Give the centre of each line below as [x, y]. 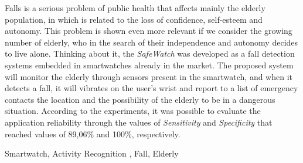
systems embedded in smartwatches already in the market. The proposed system [149, 65]
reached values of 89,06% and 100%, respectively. [93, 133]
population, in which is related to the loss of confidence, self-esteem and [134, 19]
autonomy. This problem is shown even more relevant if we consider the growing [149, 31]
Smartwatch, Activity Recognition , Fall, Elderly [92, 153]
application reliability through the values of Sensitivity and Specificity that [139, 122]
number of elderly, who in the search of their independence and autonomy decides [151, 42]
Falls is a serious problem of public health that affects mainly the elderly [135, 8]
